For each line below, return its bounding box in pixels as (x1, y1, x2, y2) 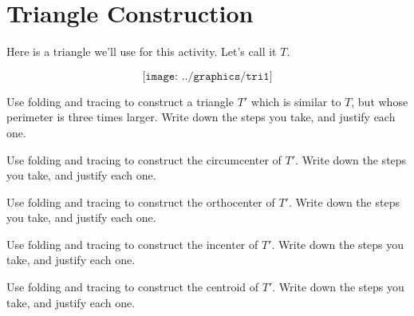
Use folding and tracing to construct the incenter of (6, 235, 258, 252)
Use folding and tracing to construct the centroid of (6, 278, 259, 295)
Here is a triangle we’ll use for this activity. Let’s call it (6, 43, 277, 60)
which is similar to (250, 93, 341, 109)
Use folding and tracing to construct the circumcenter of (6, 151, 282, 168)
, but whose (351, 93, 408, 109)
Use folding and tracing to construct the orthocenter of (6, 193, 275, 210)
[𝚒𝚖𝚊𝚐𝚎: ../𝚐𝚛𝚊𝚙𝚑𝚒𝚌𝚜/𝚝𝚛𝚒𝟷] (142, 70, 273, 82)
